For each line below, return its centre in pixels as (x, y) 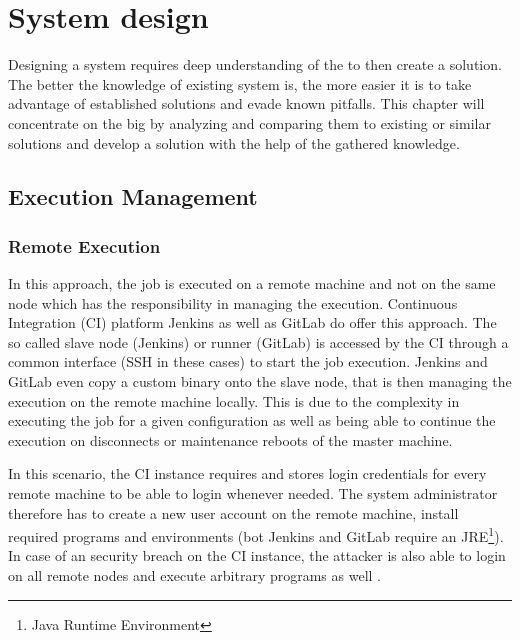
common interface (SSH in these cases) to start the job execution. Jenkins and (248, 361)
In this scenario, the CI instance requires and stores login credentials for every (247, 473)
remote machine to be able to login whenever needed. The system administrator (253, 493)
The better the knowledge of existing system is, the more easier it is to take (240, 83)
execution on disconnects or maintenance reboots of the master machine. (230, 439)
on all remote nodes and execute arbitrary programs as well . (195, 575)
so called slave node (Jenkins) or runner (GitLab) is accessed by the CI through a (258, 341)
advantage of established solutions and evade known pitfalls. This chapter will (246, 103)
